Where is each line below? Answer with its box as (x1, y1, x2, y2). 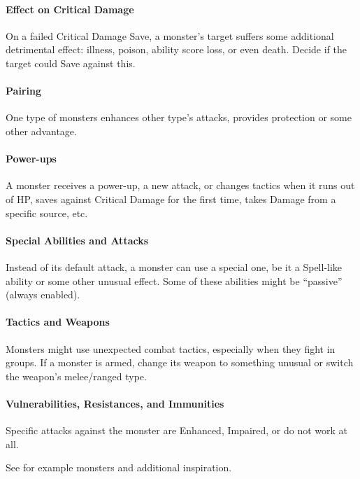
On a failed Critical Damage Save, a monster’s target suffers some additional (6, 28, 334, 43)
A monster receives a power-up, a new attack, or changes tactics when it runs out (6, 178, 355, 193)
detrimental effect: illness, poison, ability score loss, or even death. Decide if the (6, 42, 347, 57)
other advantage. (6, 123, 77, 138)
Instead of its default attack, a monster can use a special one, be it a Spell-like (6, 259, 343, 274)
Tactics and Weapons (6, 314, 110, 329)
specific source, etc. (6, 205, 88, 220)
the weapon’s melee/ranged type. (6, 368, 147, 383)
